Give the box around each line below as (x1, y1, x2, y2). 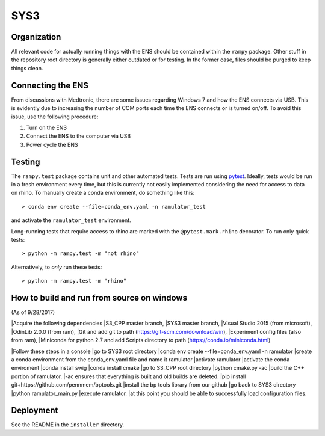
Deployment (11, 405, 58, 416)
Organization (11, 32, 61, 42)
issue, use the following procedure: (11, 113, 99, 120)
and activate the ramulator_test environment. (11, 216, 132, 224)
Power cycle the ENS (26, 141, 78, 148)
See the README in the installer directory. (11, 421, 125, 428)
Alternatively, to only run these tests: (11, 263, 102, 271)
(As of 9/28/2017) (11, 309, 55, 316)
